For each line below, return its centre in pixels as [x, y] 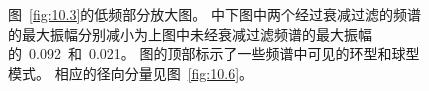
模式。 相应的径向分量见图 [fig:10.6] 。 [131, 72]
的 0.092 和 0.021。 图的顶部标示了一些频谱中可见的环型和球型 [214, 53]
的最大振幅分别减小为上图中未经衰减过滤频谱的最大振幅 [190, 33]
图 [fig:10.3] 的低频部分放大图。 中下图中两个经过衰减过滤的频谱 [215, 14]
